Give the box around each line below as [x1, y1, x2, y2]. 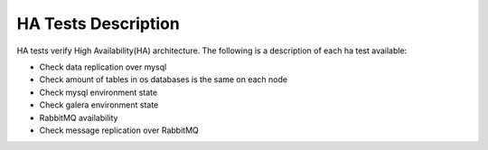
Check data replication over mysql [39, 61, 167, 72]
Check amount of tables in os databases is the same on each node [39, 74, 288, 85]
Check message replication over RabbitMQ [39, 125, 199, 136]
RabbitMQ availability [39, 112, 118, 123]
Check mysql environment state [39, 87, 158, 98]
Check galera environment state [39, 99, 159, 110]
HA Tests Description [16, 14, 180, 33]
